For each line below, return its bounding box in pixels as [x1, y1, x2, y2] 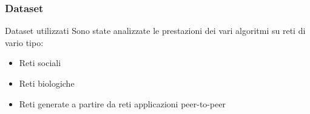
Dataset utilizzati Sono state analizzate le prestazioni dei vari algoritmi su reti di [5, 24, 306, 37]
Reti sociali [19, 56, 61, 69]
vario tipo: [5, 36, 44, 49]
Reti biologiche [19, 77, 75, 89]
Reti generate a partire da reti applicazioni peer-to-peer [19, 97, 226, 110]
